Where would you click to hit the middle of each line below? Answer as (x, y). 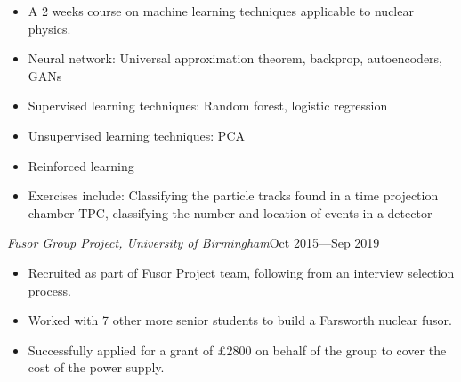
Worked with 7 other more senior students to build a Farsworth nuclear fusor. (240, 320)
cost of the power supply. (96, 367)
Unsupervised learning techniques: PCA (136, 135)
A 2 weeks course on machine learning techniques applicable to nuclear (221, 11)
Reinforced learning (81, 165)
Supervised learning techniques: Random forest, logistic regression (208, 106)
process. (49, 290)
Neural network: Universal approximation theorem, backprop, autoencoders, (235, 58)
